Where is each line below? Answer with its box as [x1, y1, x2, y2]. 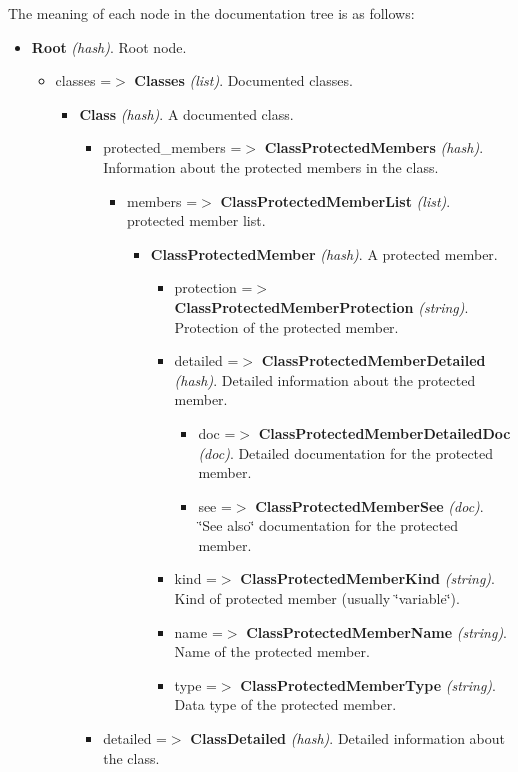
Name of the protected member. [174, 641, 370, 662]
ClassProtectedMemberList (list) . [220, 190, 451, 211]
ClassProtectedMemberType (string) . [240, 674, 496, 695]
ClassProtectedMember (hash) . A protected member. [150, 243, 498, 264]
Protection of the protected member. [174, 316, 399, 337]
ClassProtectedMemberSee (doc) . [255, 495, 484, 516]
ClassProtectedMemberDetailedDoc [258, 422, 511, 443]
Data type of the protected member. [174, 694, 397, 715]
